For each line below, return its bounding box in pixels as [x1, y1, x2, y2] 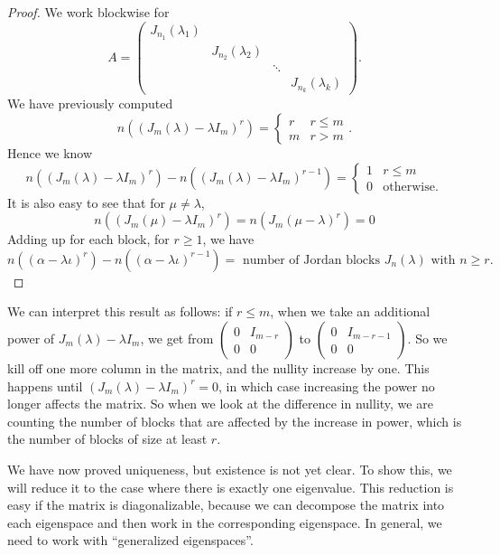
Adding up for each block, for [7, 230, 170, 249]
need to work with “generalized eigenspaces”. [7, 531, 254, 550]
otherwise [383, 181, 435, 194]
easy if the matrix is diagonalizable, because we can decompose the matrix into [7, 495, 445, 514]
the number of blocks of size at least [7, 429, 208, 448]
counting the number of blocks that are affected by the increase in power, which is [7, 411, 462, 430]
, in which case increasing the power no [218, 376, 435, 395]
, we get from [140, 328, 214, 347]
